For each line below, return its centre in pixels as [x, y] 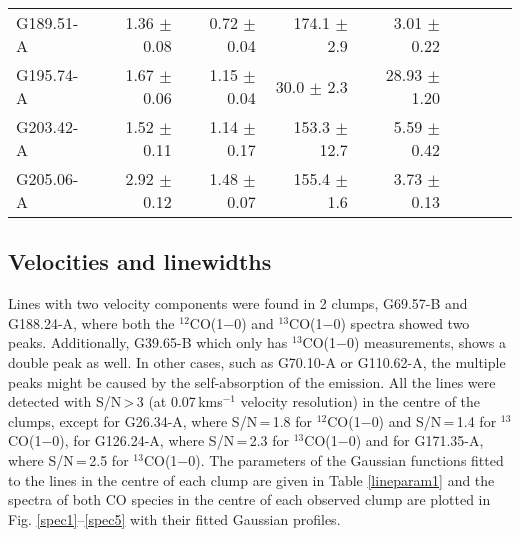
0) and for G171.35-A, [416, 440]
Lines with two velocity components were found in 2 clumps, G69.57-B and [238, 303]
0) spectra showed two [401, 322]
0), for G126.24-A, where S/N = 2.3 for [171, 440]
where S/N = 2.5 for [68, 459]
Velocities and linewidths [140, 261]
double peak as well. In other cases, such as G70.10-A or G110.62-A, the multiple [257, 361]
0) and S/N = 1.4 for [434, 420]
